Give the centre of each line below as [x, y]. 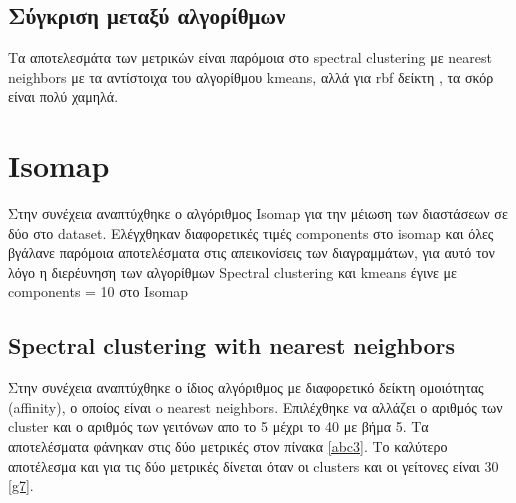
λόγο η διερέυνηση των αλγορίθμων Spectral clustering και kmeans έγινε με [232, 271]
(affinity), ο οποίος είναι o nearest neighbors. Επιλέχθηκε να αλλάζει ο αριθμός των [255, 406]
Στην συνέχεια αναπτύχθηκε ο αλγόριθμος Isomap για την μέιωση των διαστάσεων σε [258, 213]
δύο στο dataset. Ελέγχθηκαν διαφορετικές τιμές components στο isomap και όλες [251, 232]
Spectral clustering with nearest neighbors [232, 345]
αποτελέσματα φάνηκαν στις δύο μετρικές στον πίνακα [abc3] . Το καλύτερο [228, 446]
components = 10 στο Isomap [98, 291]
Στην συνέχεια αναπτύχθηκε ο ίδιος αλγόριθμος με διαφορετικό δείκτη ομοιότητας [246, 387]
